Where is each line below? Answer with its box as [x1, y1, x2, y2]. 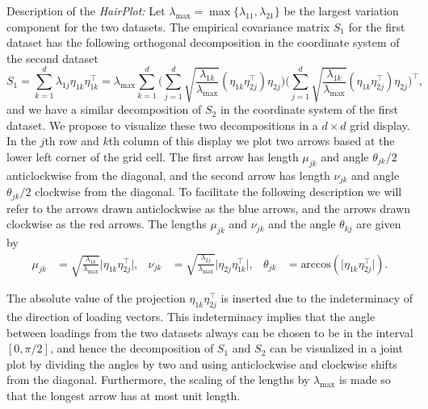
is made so [338, 371, 391, 388]
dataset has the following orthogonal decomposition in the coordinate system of [6, 34, 400, 51]
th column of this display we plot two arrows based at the [108, 132, 395, 149]
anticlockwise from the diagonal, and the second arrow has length [6, 166, 330, 183]
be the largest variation [283, 2, 399, 19]
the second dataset [6, 49, 99, 66]
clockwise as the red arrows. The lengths [6, 215, 207, 232]
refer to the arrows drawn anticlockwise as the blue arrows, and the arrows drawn [6, 199, 411, 216]
